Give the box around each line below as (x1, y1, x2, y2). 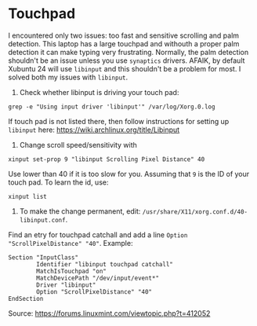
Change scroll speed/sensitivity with (19, 140, 137, 149)
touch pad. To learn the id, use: (8, 178, 109, 187)
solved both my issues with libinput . (8, 72, 128, 82)
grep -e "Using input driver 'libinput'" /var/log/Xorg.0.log (8, 103, 215, 111)
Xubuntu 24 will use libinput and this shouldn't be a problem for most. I (8, 64, 241, 73)
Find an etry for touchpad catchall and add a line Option (8, 229, 188, 240)
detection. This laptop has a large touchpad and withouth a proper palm (8, 38, 240, 48)
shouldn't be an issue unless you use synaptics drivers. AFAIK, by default (8, 56, 245, 65)
